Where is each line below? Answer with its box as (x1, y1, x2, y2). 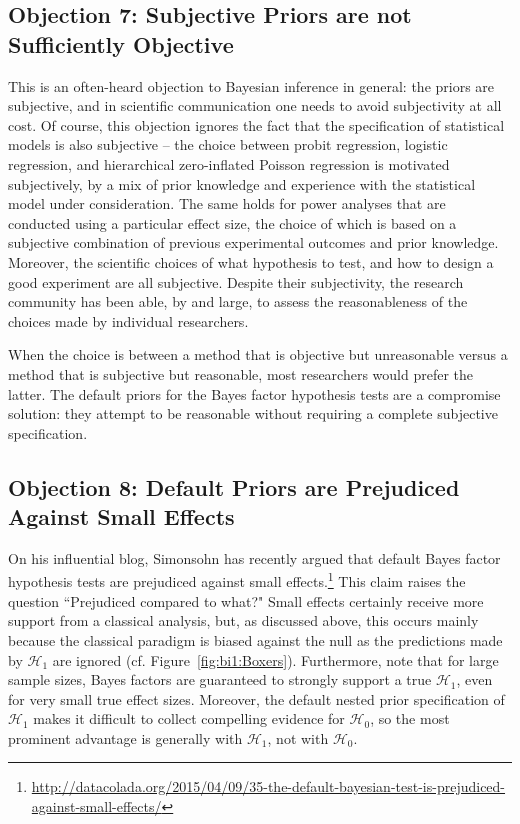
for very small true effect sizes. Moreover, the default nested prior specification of (8, 688, 505, 709)
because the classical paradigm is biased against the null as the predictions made (8, 629, 503, 650)
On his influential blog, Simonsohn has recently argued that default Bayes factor (8, 547, 501, 568)
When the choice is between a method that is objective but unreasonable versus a (8, 344, 508, 365)
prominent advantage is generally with (8, 727, 243, 748)
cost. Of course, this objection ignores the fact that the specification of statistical (8, 114, 505, 135)
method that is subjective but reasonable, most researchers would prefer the (8, 363, 474, 384)
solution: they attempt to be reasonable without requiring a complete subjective (8, 403, 498, 424)
